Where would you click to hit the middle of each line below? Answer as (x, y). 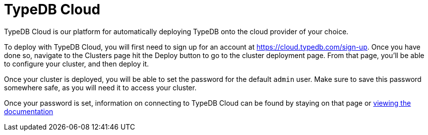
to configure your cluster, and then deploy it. (77, 64)
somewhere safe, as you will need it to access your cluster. (100, 87)
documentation (29, 111)
